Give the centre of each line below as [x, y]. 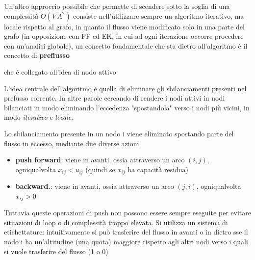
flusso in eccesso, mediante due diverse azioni [72, 143]
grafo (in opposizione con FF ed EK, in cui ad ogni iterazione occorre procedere [124, 36]
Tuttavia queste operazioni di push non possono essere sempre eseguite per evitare [127, 213]
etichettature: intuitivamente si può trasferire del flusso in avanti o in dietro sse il [126, 232]
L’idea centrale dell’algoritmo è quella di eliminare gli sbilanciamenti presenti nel [125, 88]
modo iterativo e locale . [39, 117]
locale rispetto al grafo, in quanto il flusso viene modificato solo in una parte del [124, 26]
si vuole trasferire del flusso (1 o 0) [56, 251]
